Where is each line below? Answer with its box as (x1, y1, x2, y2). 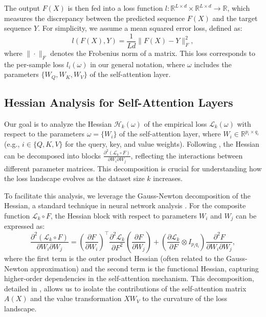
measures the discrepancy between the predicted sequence (4, 12, 185, 23)
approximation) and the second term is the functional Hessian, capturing (30, 263, 259, 273)
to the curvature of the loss (142, 293, 228, 304)
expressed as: (4, 221, 45, 231)
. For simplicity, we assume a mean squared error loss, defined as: (38, 23, 242, 33)
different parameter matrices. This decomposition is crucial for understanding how (4, 163, 262, 173)
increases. (153, 173, 183, 184)
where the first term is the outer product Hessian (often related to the (4, 252, 224, 263)
